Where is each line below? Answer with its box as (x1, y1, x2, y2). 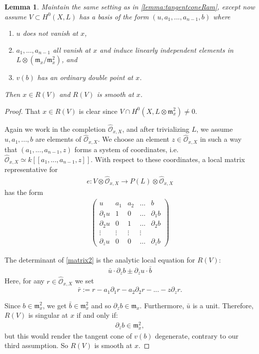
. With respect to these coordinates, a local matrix (91, 154, 245, 164)
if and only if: (76, 310, 118, 320)
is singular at (28, 310, 68, 320)
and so (91, 300, 111, 310)
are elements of (35, 134, 82, 144)
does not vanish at (22, 28, 78, 38)
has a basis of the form (79, 11, 149, 21)
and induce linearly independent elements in (100, 44, 234, 55)
